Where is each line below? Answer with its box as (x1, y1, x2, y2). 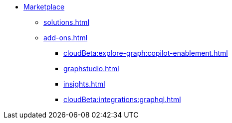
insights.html (63, 80, 105, 88)
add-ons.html (43, 33, 88, 42)
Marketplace (23, 2, 65, 11)
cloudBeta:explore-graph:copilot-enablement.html (63, 49, 228, 57)
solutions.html (43, 18, 90, 26)
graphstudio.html (63, 64, 119, 73)
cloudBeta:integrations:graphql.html (63, 95, 181, 104)
